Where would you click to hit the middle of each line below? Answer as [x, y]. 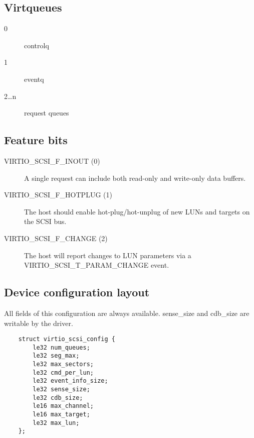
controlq [37, 45]
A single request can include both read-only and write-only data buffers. [135, 178]
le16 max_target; [61, 415]
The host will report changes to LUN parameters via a [108, 255]
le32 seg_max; [56, 356]
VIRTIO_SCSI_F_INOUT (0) [52, 160]
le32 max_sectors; [63, 364]
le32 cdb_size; [58, 398]
